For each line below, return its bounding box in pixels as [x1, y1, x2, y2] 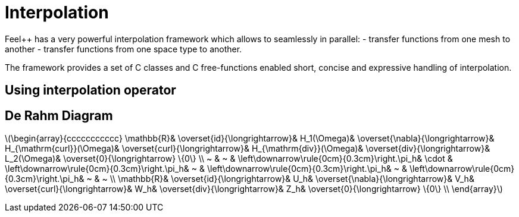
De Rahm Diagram [5, 108, 113, 123]
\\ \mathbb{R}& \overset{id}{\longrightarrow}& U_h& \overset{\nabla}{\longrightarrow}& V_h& [110, 174, 474, 184]
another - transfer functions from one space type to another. [5, 43, 242, 54]
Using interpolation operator [5, 83, 176, 98]
